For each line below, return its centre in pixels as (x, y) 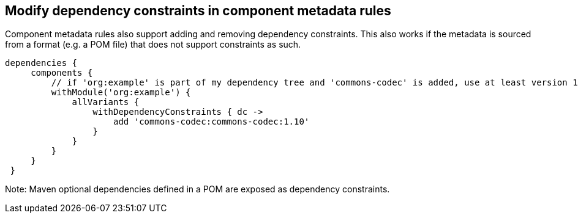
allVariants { (106, 102)
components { (62, 73)
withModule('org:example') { (121, 93)
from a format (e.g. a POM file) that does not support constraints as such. (153, 45)
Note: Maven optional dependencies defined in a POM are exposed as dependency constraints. (197, 189)
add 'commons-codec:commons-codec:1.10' (212, 122)
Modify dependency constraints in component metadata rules (198, 11)
